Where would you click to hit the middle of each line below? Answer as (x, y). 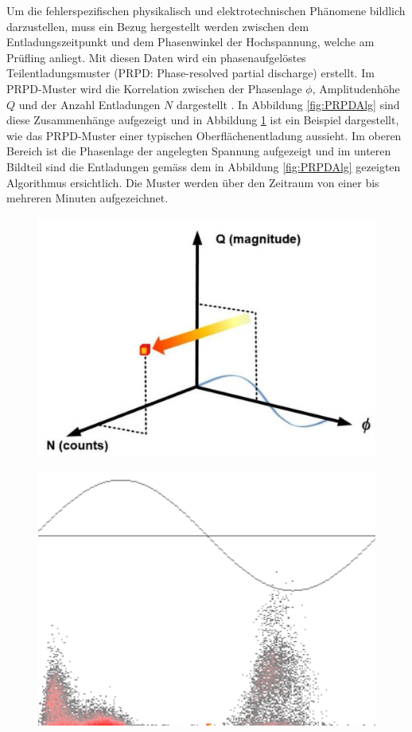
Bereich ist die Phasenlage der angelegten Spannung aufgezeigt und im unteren (199, 151)
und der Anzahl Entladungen (89, 104)
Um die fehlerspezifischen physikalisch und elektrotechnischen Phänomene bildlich (206, 10)
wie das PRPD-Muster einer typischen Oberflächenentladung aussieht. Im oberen (204, 135)
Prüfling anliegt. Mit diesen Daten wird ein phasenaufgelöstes (156, 57)
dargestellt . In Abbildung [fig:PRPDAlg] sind (288, 104)
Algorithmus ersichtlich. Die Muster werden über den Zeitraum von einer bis (193, 182)
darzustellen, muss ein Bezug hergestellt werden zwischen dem (158, 26)
